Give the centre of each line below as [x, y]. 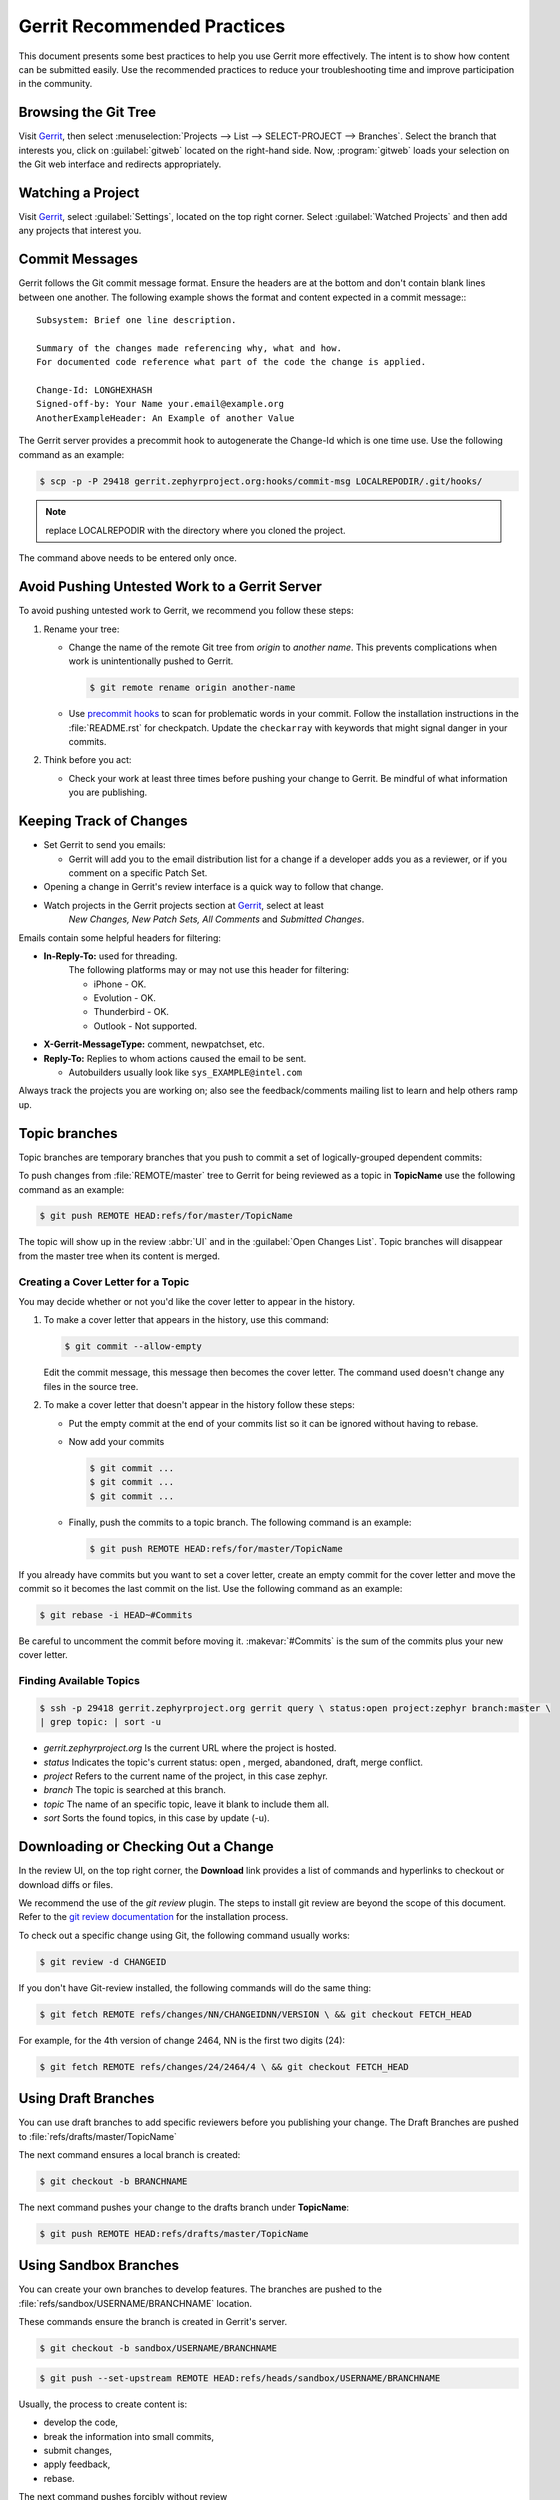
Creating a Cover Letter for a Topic [104, 1282]
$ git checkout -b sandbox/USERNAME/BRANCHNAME [158, 2348]
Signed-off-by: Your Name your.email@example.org [160, 404]
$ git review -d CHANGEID [103, 1961]
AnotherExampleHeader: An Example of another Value [165, 418]
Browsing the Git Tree [87, 112]
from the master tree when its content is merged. [119, 1256]
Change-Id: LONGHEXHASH [94, 389]
